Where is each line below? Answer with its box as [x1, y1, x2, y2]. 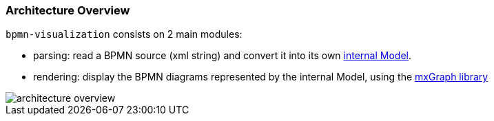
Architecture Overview [6, 3, 130, 17]
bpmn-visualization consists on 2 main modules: [6, 28, 243, 41]
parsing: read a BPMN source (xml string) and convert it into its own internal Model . [33, 49, 412, 62]
